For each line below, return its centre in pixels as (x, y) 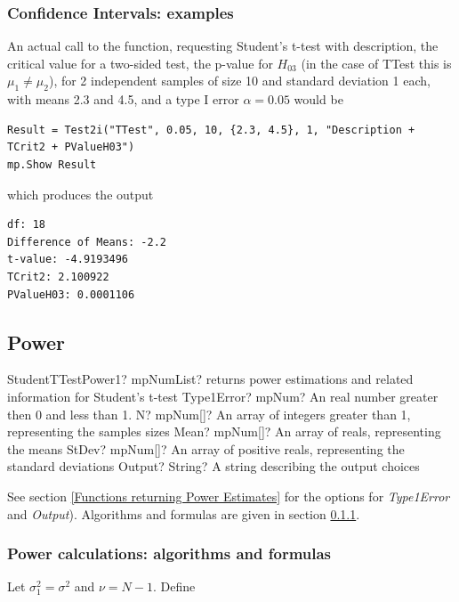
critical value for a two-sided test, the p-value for (140, 63)
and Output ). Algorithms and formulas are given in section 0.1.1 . (184, 513)
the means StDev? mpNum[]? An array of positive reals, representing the (206, 448)
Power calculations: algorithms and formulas (169, 553)
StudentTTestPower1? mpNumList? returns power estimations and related (210, 379)
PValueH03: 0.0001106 (71, 294)
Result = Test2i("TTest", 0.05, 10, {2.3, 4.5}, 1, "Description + (211, 130)
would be (318, 99)
